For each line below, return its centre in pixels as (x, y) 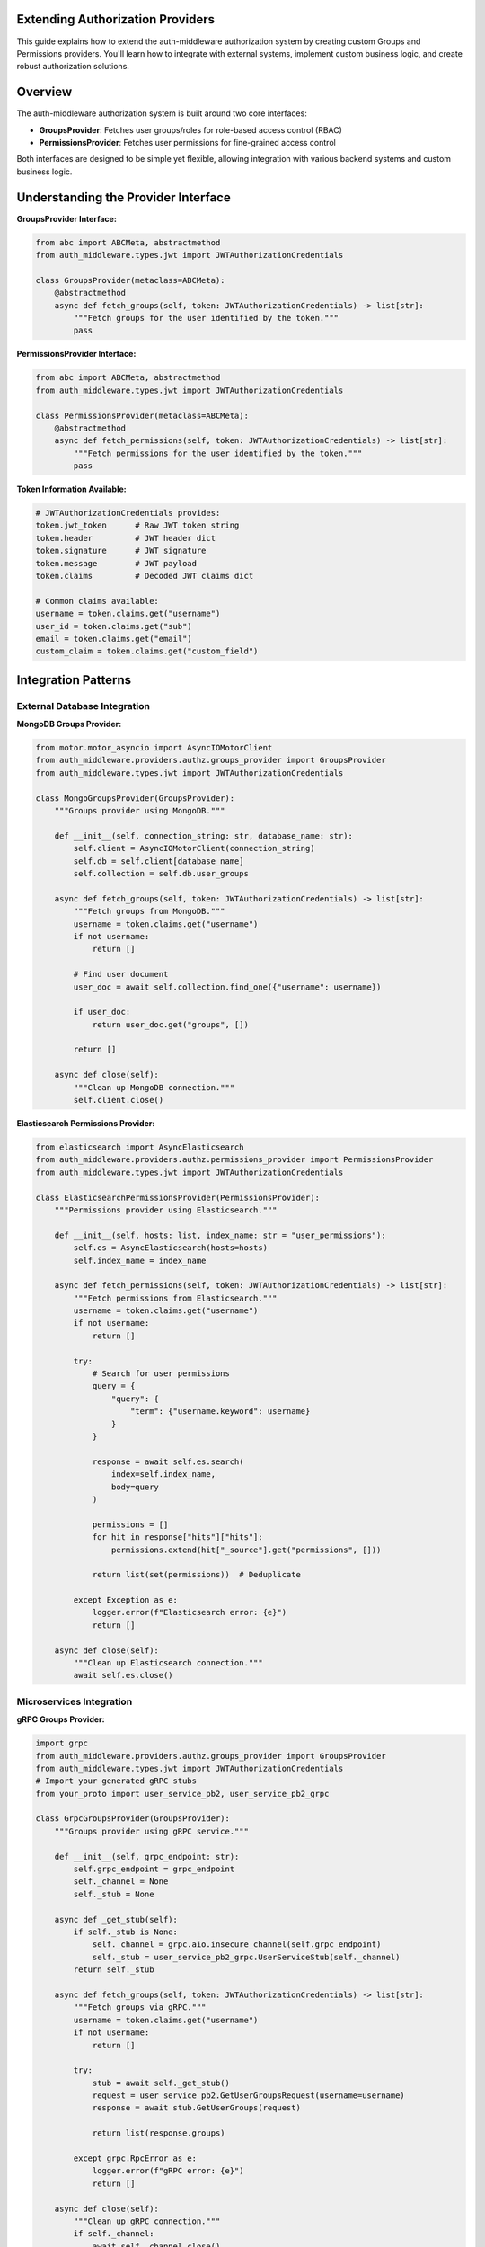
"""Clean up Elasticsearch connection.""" (168, 1663)
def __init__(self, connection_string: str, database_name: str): (204, 835)
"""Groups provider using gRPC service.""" (151, 1831)
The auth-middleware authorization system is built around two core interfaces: (162, 113)
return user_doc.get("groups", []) (170, 1024)
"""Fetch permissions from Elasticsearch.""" (175, 1298)
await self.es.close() (123, 1675)
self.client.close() (119, 1100)
